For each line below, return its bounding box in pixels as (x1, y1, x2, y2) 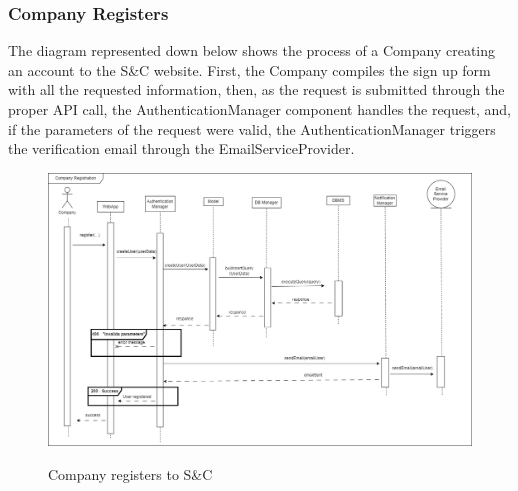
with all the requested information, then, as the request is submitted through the (8, 79, 505, 100)
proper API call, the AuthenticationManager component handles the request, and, (8, 99, 511, 119)
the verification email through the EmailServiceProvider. (8, 138, 355, 159)
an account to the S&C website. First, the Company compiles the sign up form (8, 59, 491, 80)
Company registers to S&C (48, 464, 213, 485)
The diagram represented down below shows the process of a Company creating (8, 40, 496, 61)
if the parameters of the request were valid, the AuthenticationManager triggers (8, 118, 496, 139)
